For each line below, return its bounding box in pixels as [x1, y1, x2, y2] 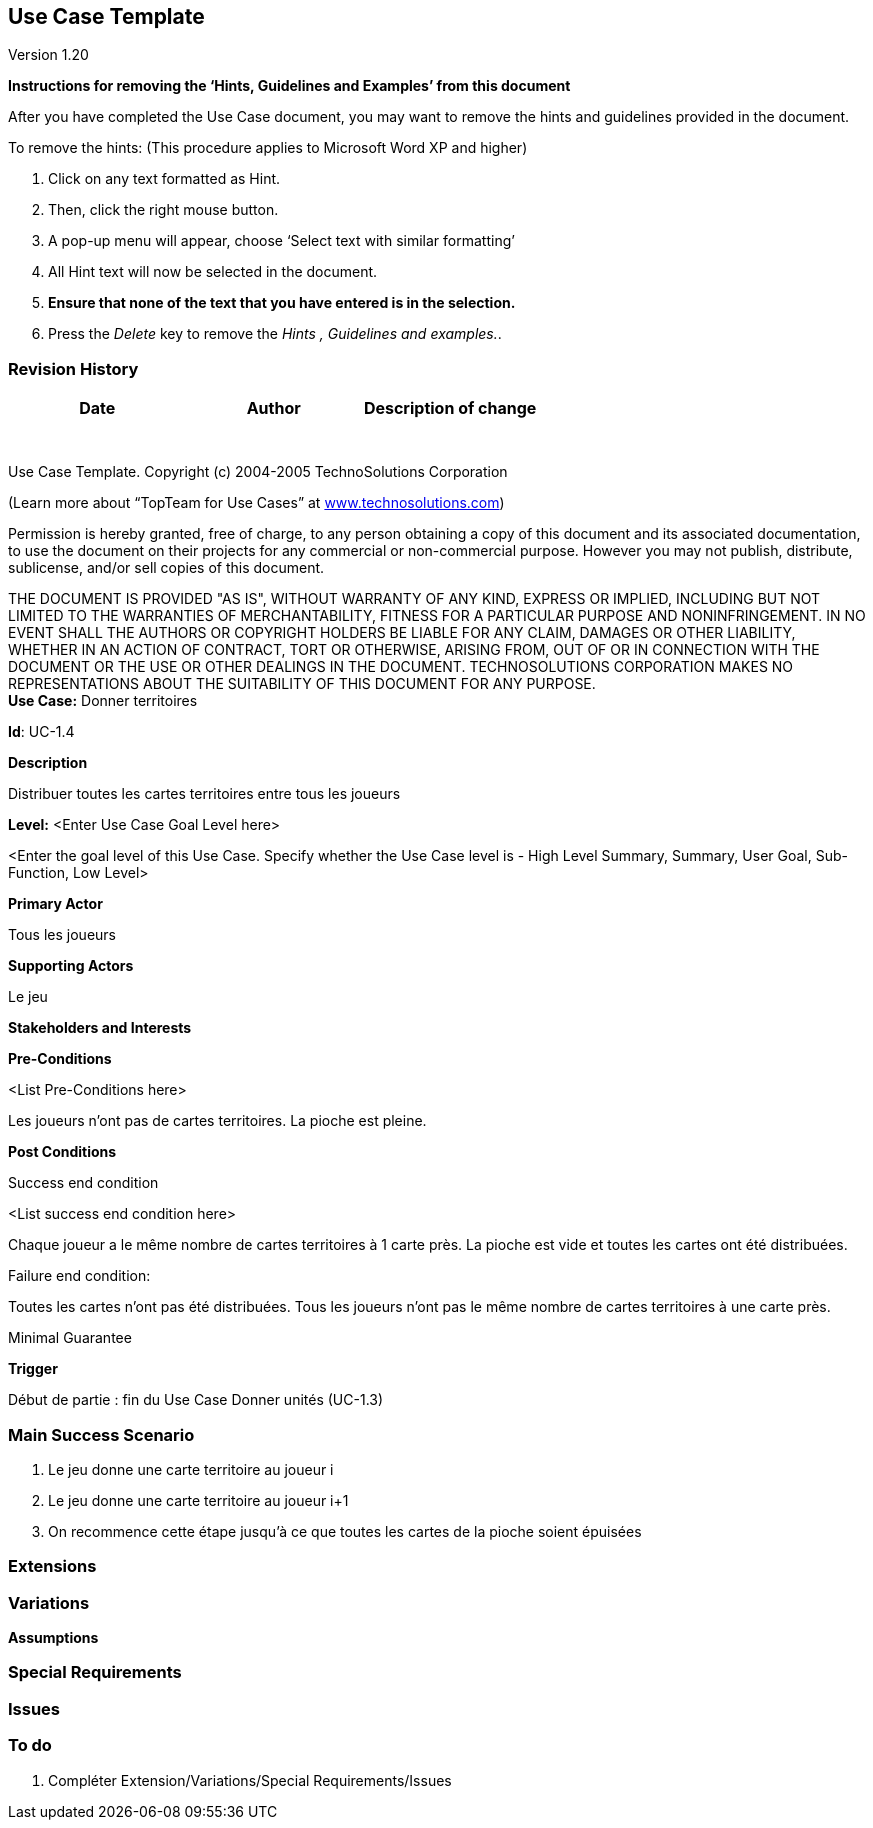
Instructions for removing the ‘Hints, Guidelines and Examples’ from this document [8, 77, 571, 95]
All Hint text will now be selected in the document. [48, 263, 378, 281]
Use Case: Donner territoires [8, 692, 198, 710]
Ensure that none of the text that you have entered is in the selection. [48, 294, 516, 312]
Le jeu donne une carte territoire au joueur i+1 [48, 1491, 349, 1509]
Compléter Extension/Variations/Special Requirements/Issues [48, 1771, 452, 1789]
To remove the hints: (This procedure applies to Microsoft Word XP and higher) [8, 139, 528, 157]
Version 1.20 [8, 46, 89, 64]
